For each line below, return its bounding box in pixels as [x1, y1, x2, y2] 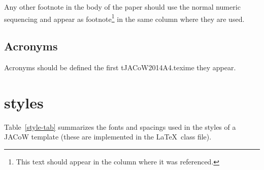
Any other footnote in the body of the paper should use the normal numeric [4, 2, 241, 12]
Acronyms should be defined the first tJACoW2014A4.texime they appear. [4, 62, 236, 73]
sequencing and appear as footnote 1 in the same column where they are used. [4, 12, 245, 24]
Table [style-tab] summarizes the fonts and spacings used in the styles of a [4, 121, 236, 132]
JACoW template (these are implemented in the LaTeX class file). [4, 131, 212, 142]
